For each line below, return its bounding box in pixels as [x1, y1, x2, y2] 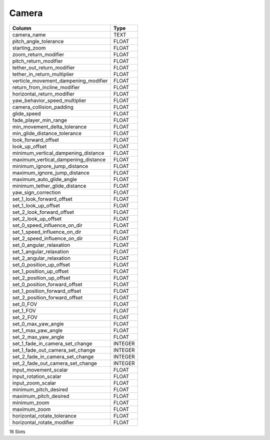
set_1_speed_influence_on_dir [12, 228, 81, 235]
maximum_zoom [12, 405, 51, 412]
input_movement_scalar [12, 366, 68, 373]
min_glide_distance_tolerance [12, 130, 82, 137]
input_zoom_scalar [12, 379, 56, 386]
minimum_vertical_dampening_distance [12, 149, 104, 156]
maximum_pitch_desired [12, 392, 69, 399]
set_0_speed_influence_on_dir [12, 222, 82, 229]
